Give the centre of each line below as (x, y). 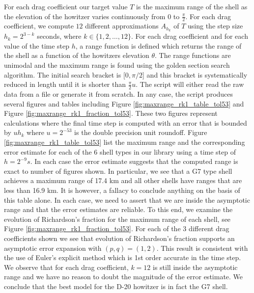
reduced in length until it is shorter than (65, 84)
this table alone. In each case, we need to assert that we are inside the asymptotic (127, 200)
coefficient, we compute (39, 26)
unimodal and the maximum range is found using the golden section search (117, 65)
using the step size (215, 26)
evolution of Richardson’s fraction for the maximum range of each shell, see (117, 219)
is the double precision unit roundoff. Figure (141, 132)
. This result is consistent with (202, 248)
